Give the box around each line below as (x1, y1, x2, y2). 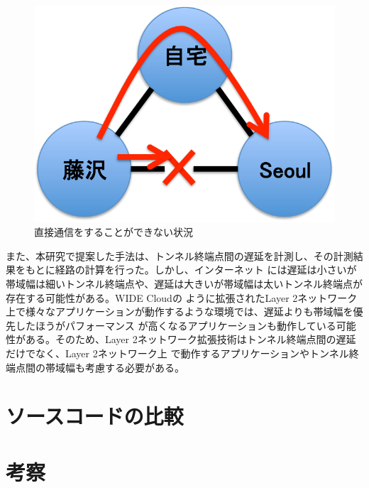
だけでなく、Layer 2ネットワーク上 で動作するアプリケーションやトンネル (6, 345, 349, 360)
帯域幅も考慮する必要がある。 (45, 359, 184, 374)
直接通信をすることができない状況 (34, 224, 193, 239)
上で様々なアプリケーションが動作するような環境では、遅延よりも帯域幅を (6, 304, 353, 319)
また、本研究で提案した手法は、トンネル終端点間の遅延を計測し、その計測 (6, 248, 353, 263)
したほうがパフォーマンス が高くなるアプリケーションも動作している (15, 318, 336, 332)
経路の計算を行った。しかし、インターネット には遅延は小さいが (55, 262, 357, 277)
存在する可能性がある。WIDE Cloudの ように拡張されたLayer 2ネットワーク (6, 290, 358, 305)
